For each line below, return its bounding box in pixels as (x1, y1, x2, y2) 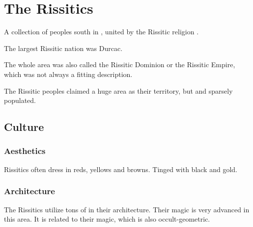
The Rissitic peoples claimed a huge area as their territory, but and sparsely (4, 85, 233, 96)
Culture (4, 119, 44, 134)
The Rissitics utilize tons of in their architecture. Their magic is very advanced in (4, 204, 250, 214)
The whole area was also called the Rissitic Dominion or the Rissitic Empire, (4, 59, 235, 70)
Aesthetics (4, 145, 46, 157)
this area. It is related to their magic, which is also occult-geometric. (4, 214, 210, 224)
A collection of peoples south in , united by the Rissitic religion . (4, 26, 199, 37)
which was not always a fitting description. (4, 69, 133, 79)
